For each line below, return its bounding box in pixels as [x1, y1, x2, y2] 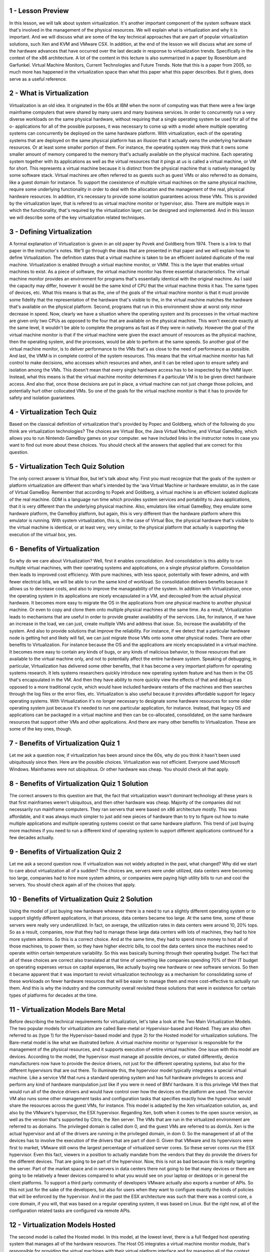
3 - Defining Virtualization [9, 227, 92, 236]
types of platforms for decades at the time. [9, 992, 97, 998]
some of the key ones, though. [9, 726, 72, 732]
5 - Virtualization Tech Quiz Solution [9, 462, 125, 471]
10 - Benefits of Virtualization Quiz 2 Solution [9, 894, 152, 903]
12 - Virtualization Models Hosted [9, 1220, 116, 1229]
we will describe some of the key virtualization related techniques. [9, 214, 146, 220]
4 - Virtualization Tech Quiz [9, 408, 97, 417]
